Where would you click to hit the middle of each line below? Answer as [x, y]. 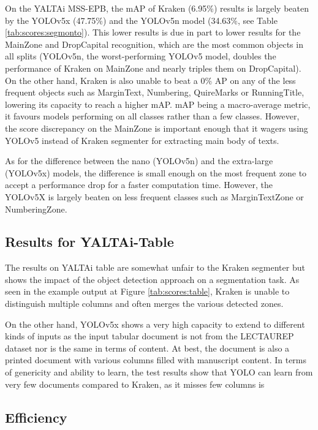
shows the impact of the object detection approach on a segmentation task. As [152, 279]
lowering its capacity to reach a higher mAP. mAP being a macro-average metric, [158, 104]
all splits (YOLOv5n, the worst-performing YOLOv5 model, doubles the [141, 56]
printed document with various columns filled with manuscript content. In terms [156, 360]
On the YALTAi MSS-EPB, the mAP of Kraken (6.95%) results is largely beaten [157, 8]
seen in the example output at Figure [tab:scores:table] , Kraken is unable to [147, 291]
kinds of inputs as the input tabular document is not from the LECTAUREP [150, 336]
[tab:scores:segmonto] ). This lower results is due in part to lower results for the [153, 32]
